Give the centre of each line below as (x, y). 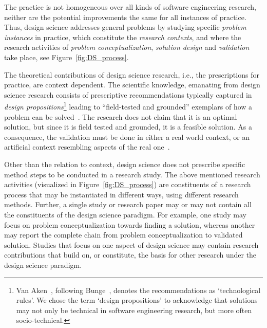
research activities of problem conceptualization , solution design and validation (127, 47)
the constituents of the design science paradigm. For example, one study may (125, 214)
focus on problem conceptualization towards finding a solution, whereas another (130, 224)
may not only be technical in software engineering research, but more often (134, 310)
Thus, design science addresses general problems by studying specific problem (125, 27)
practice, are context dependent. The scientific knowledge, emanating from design (132, 85)
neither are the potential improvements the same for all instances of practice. (125, 17)
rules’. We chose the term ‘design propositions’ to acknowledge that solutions (137, 300)
